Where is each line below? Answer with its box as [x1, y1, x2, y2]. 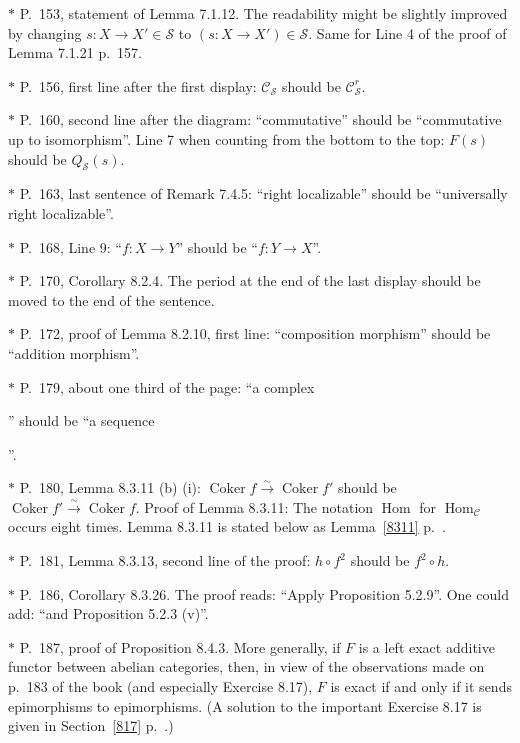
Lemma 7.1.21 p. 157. [8, 42, 142, 63]
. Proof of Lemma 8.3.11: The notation [135, 496, 374, 517]
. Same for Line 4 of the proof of [308, 22, 507, 43]
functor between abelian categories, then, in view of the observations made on [8, 656, 485, 677]
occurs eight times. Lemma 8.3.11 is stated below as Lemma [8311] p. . [8, 516, 446, 537]
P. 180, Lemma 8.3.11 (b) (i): [19, 477, 201, 498]
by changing [8, 22, 82, 43]
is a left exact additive [358, 636, 495, 657]
